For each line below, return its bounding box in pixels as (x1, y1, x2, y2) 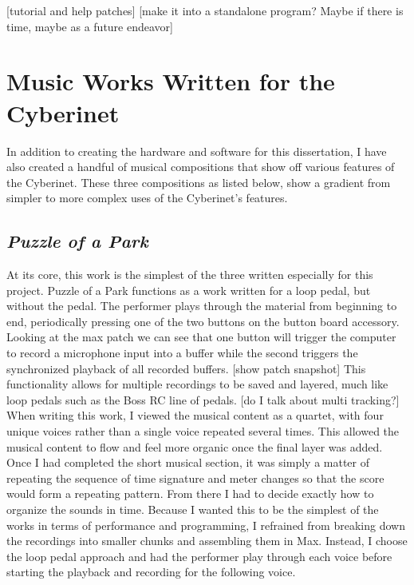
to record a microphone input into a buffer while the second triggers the (6, 344, 358, 361)
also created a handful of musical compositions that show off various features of (6, 158, 395, 175)
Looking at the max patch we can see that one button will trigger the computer (6, 328, 396, 345)
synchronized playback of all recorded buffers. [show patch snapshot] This (6, 360, 366, 376)
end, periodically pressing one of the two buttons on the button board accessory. (6, 312, 400, 329)
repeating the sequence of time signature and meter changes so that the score (6, 469, 384, 486)
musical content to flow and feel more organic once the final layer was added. (6, 438, 383, 455)
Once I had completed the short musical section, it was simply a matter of (6, 454, 370, 471)
